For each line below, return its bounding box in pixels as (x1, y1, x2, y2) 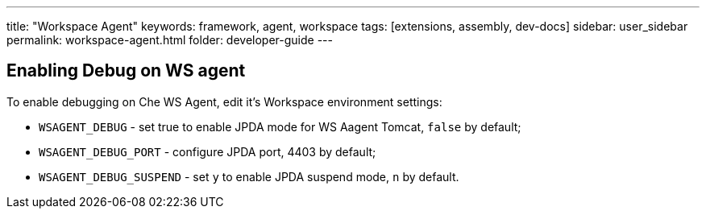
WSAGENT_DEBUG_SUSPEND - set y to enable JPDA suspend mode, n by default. (39, 169, 459, 184)
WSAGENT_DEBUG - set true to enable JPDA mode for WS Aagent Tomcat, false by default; (39, 119, 521, 134)
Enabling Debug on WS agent (6, 60, 246, 81)
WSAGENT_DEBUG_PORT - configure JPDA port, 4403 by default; (39, 144, 376, 159)
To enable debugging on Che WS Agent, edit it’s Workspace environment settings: (6, 94, 442, 109)
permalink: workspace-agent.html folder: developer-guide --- (6, 33, 334, 47)
